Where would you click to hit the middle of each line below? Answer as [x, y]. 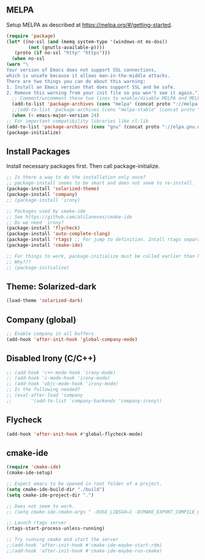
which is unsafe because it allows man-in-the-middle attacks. [88, 76]
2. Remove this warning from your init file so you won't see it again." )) [105, 93]
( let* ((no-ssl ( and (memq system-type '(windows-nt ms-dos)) [87, 42]
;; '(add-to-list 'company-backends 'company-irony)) [85, 401]
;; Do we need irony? [35, 222]
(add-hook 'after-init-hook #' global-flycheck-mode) [75, 434]
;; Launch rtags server [37, 523]
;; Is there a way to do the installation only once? [76, 177]
